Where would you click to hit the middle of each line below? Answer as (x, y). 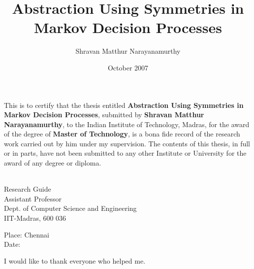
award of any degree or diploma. (53, 163)
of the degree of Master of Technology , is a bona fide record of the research (122, 134)
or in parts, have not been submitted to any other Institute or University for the (125, 153)
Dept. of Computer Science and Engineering (70, 208)
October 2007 (128, 67)
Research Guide (28, 189)
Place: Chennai (27, 234)
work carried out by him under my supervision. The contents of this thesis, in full (127, 143)
